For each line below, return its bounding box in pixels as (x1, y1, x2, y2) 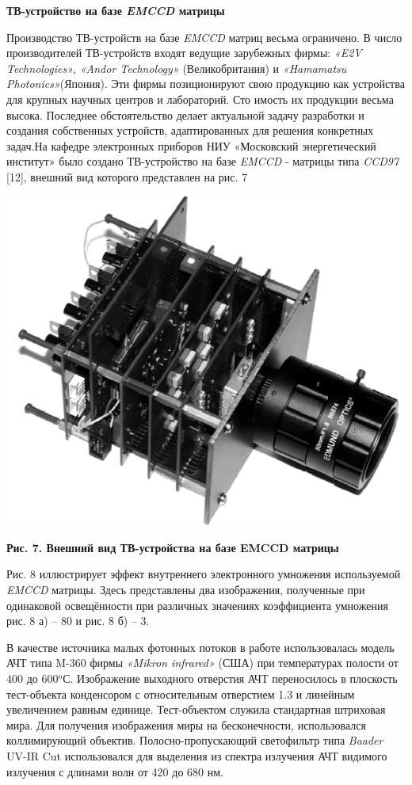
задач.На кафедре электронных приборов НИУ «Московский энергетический (6, 137, 376, 154)
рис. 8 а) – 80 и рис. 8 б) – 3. (6, 612, 150, 629)
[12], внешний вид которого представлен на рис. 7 (6, 168, 248, 185)
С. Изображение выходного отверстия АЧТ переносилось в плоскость (63, 669, 398, 686)
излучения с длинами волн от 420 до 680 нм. (6, 763, 223, 779)
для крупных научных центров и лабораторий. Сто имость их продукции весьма (6, 90, 394, 107)
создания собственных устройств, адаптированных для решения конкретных (6, 122, 374, 139)
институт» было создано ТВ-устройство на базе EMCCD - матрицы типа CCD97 (6, 153, 399, 170)
